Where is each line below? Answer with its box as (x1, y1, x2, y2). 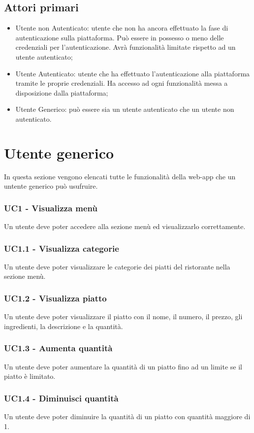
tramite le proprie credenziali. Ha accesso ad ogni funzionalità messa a (15, 78, 228, 88)
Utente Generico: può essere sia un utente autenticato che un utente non (15, 104, 234, 114)
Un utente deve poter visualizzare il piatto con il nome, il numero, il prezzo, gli (4, 311, 243, 322)
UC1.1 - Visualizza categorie (4, 242, 119, 254)
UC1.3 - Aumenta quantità (4, 342, 113, 354)
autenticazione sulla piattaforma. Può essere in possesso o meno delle (15, 32, 224, 42)
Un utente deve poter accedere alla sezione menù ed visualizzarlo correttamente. (4, 221, 246, 232)
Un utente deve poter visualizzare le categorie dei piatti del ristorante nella (4, 261, 230, 271)
